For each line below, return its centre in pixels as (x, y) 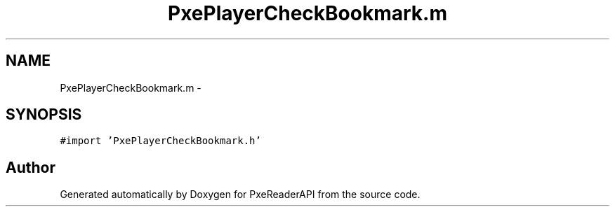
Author (31, 167)
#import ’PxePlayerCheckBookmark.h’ (160, 141)
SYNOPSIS (44, 115)
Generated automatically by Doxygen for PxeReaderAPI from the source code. (240, 195)
